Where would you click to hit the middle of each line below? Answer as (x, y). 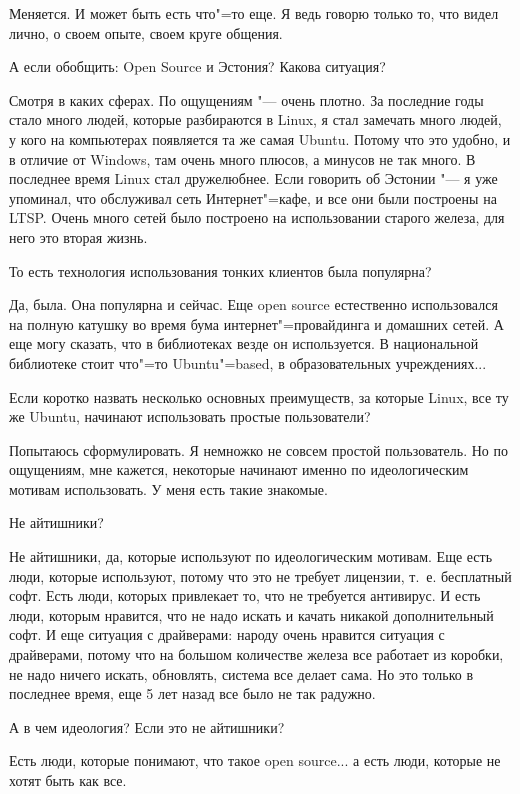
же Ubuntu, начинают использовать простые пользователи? (190, 416)
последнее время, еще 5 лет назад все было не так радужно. (192, 693)
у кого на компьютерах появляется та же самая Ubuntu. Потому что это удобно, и (260, 138)
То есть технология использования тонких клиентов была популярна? (220, 270)
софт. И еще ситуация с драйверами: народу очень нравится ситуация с (227, 634)
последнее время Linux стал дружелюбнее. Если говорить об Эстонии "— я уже (253, 178)
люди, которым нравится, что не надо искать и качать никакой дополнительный (251, 614)
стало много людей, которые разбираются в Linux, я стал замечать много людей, (255, 119)
